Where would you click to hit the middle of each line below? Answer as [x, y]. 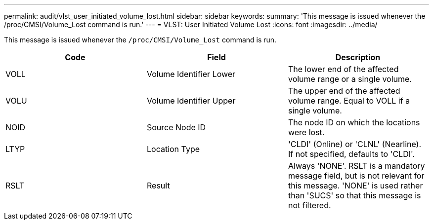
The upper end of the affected [344, 91]
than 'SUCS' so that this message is [354, 195]
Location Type [173, 149]
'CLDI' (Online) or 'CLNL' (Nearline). [355, 144]
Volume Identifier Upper [191, 101]
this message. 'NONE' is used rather [355, 186]
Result [158, 186]
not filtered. [309, 205]
